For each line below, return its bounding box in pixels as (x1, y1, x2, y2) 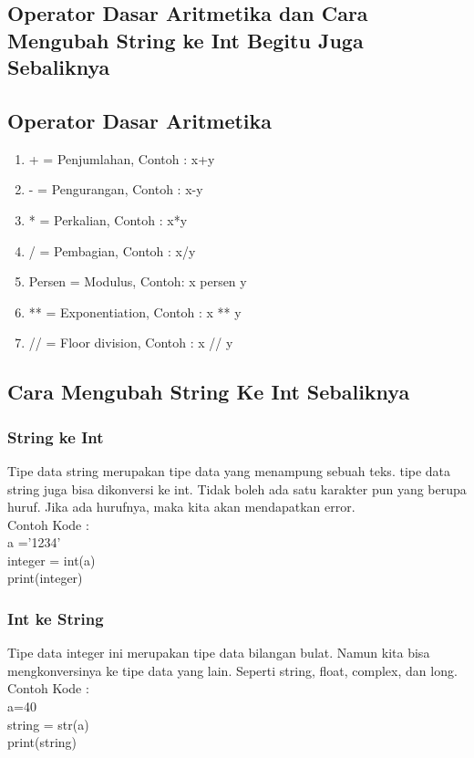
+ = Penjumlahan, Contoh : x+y (28, 149, 215, 168)
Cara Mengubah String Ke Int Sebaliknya (7, 378, 410, 406)
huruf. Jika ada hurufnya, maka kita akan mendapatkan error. (7, 497, 355, 516)
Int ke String (7, 607, 104, 629)
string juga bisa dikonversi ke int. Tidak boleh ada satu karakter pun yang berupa (7, 479, 467, 498)
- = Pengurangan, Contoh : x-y (28, 180, 203, 199)
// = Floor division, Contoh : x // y (28, 333, 233, 352)
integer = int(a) (7, 550, 96, 569)
